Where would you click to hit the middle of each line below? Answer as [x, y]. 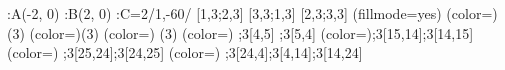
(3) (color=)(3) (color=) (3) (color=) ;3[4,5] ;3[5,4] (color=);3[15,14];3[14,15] [240, 32]
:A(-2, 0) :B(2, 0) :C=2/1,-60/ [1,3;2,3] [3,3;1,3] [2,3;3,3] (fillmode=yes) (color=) [252, 13]
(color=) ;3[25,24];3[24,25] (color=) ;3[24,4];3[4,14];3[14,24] [185, 52]
